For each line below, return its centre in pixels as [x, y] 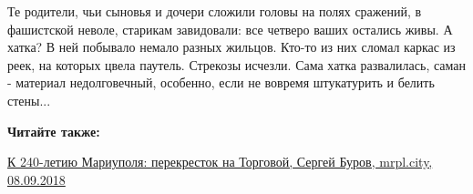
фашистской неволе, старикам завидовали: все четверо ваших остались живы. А [230, 29]
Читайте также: [54, 131]
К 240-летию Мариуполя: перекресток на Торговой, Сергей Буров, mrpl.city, [220, 162]
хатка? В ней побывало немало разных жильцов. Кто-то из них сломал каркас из [231, 47]
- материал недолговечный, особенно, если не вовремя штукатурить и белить [221, 82]
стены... [29, 100]
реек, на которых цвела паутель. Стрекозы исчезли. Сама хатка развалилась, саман [237, 64]
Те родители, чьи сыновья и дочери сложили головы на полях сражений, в [215, 11]
